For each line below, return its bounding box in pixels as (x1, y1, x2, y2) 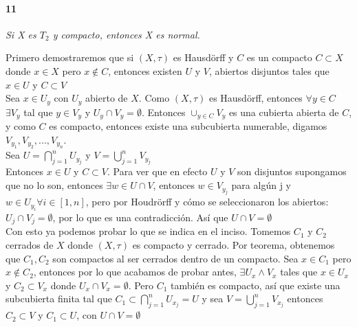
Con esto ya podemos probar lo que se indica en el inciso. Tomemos (6, 224, 291, 238)
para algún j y (231, 178, 291, 192)
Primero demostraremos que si (6, 50, 134, 65)
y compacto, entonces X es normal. (52, 27, 200, 41)
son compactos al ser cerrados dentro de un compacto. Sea (52, 251, 299, 265)
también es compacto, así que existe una (171, 278, 340, 292)
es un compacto (246, 50, 312, 65)
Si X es (6, 27, 36, 41)
